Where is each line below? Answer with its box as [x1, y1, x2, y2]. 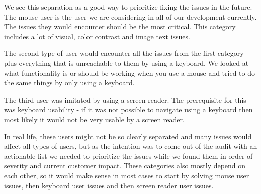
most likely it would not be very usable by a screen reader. [4, 114, 185, 124]
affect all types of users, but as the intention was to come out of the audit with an [4, 141, 257, 151]
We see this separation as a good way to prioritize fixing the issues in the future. [4, 2, 252, 12]
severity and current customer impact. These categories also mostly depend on [4, 160, 246, 171]
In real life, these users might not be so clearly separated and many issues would [4, 131, 252, 141]
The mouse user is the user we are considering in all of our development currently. [4, 11, 257, 22]
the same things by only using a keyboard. [4, 77, 135, 88]
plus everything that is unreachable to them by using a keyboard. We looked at [4, 57, 249, 68]
